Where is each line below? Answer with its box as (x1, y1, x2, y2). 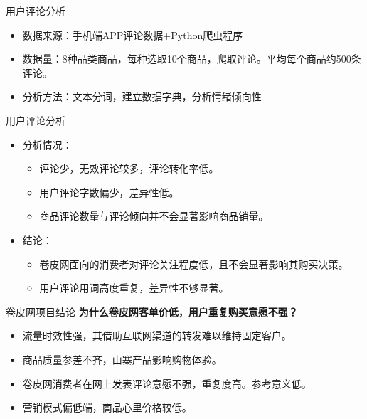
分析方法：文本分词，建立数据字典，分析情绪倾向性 (22, 89, 262, 104)
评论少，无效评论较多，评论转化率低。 (39, 161, 219, 176)
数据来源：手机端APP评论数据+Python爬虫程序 (22, 27, 243, 42)
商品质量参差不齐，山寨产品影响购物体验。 (22, 351, 222, 366)
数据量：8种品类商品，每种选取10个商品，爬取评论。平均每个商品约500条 (22, 51, 361, 66)
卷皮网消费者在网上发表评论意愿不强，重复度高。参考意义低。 (22, 376, 312, 391)
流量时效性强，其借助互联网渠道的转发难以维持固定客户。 (22, 328, 292, 343)
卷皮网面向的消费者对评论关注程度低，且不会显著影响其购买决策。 (39, 256, 349, 271)
